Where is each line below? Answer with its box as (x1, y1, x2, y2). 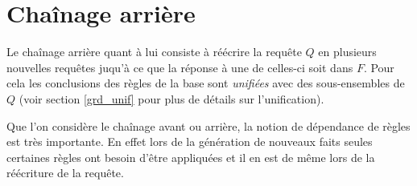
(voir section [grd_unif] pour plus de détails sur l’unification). (19, 90, 324, 107)
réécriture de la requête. (6, 164, 124, 181)
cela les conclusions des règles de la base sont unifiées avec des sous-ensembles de (6, 75, 405, 91)
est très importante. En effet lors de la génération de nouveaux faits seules (6, 133, 373, 150)
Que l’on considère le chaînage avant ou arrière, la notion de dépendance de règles (6, 117, 411, 134)
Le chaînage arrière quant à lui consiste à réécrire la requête (6, 43, 302, 60)
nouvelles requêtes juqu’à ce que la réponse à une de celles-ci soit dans (6, 59, 353, 75)
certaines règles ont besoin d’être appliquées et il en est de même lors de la (6, 148, 375, 165)
